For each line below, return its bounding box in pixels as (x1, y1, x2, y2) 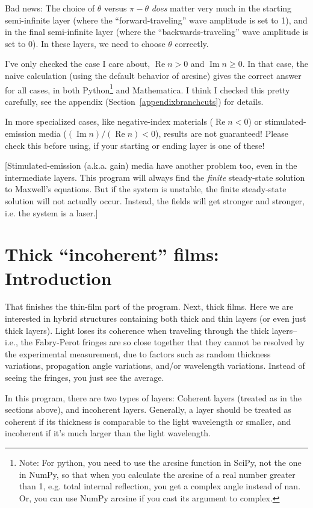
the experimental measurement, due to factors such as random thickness (5, 347, 271, 360)
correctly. (175, 37, 209, 49)
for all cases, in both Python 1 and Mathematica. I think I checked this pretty (5, 81, 290, 96)
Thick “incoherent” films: (5, 242, 219, 266)
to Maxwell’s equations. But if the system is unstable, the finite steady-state (5, 183, 287, 195)
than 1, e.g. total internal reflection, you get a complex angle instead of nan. (19, 480, 301, 492)
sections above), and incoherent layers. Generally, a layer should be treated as (5, 403, 291, 416)
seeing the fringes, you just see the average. (5, 371, 164, 384)
